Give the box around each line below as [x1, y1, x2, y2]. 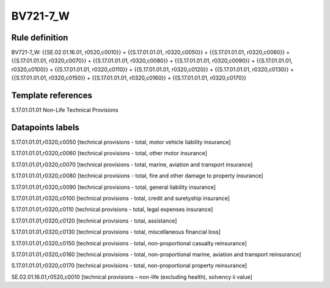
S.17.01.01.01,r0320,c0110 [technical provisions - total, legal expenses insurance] [11, 205, 213, 213]
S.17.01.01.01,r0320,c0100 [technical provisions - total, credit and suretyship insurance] [11, 194, 230, 202]
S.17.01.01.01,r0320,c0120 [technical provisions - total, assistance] [11, 217, 177, 224]
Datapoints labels [11, 122, 79, 133]
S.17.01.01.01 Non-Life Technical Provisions [11, 106, 119, 114]
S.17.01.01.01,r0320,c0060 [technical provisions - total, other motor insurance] [11, 150, 208, 157]
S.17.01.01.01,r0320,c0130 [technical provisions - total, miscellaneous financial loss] [11, 228, 221, 235]
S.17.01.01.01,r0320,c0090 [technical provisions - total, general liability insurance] [11, 183, 216, 191]
